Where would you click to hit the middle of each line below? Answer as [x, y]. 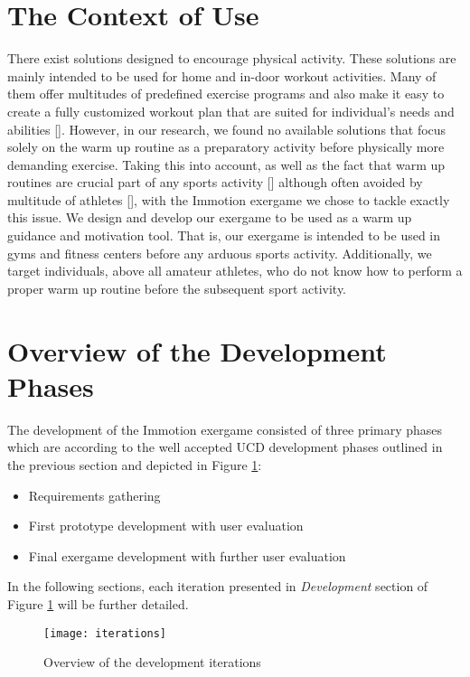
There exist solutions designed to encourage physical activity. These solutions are [232, 58]
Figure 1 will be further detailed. [98, 603]
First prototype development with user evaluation [166, 526]
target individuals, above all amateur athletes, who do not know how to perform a [235, 271]
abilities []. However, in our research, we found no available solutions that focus [227, 129]
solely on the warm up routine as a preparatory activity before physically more [226, 147]
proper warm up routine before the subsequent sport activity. [177, 288]
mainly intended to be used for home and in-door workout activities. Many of [222, 75]
